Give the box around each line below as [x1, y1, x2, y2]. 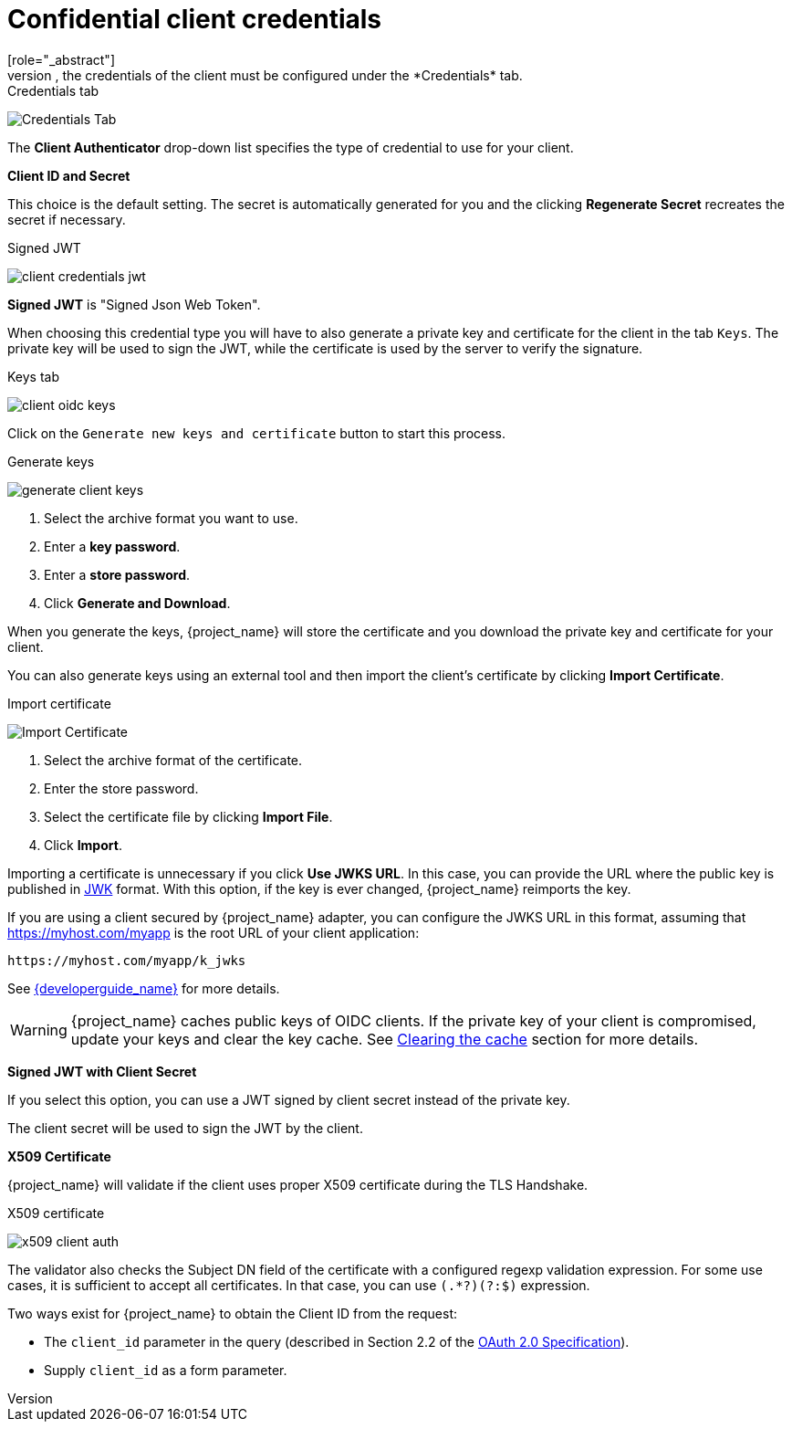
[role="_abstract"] [7, 51, 116, 68]
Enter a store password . [44, 566, 191, 583]
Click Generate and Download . [44, 594, 231, 611]
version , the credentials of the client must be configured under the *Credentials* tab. [7, 67, 523, 83]
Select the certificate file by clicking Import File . [44, 808, 333, 825]
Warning [10, 1020, 68, 1039]
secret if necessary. [7, 211, 126, 227]
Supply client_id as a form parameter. [44, 1361, 287, 1378]
